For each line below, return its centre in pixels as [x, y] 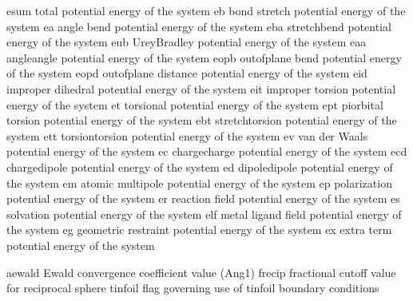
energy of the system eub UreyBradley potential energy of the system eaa [187, 42]
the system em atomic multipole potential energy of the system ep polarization [199, 182]
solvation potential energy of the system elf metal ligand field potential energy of [204, 214]
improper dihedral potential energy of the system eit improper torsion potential [201, 88]
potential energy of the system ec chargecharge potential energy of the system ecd [207, 151]
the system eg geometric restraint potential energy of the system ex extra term [199, 230]
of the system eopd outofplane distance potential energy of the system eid [187, 73]
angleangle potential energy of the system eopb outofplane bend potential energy [204, 57]
